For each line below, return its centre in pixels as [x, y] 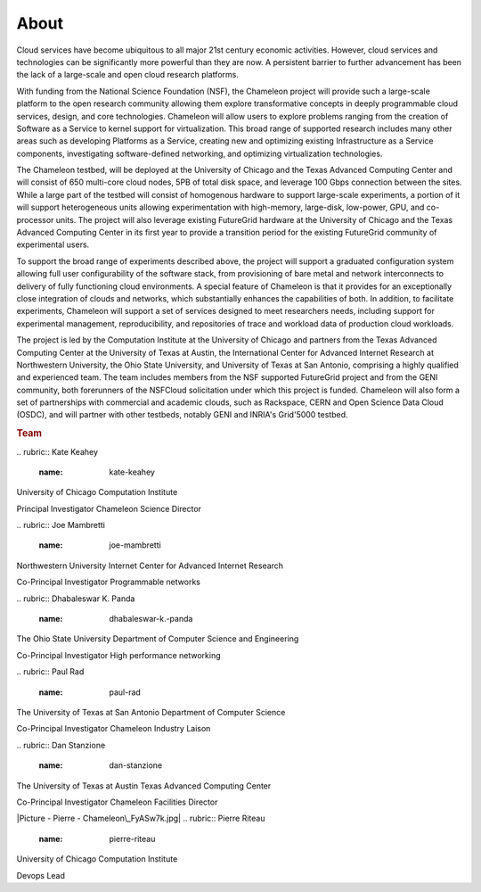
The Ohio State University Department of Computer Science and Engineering [158, 639]
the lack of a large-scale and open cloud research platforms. [128, 75]
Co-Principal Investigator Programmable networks [108, 582]
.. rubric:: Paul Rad [50, 672]
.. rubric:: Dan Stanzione [61, 745]
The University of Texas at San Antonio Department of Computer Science [151, 712]
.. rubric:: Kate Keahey [57, 451]
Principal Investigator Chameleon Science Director [109, 508]
